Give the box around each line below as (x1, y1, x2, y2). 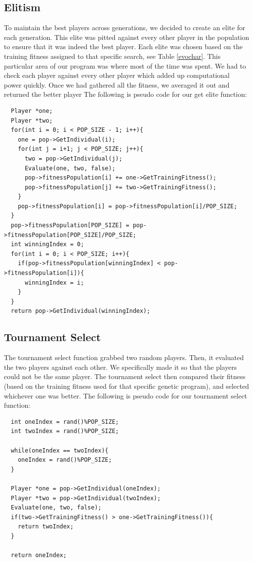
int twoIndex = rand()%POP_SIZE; (11, 428, 119, 435)
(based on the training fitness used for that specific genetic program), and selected (4, 381, 249, 391)
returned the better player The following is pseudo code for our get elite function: (4, 89, 247, 99)
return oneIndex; (11, 552, 67, 559)
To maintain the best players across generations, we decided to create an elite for (4, 22, 245, 33)
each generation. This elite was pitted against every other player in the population (4, 32, 249, 42)
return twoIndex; (18, 523, 74, 530)
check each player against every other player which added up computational (4, 70, 230, 80)
